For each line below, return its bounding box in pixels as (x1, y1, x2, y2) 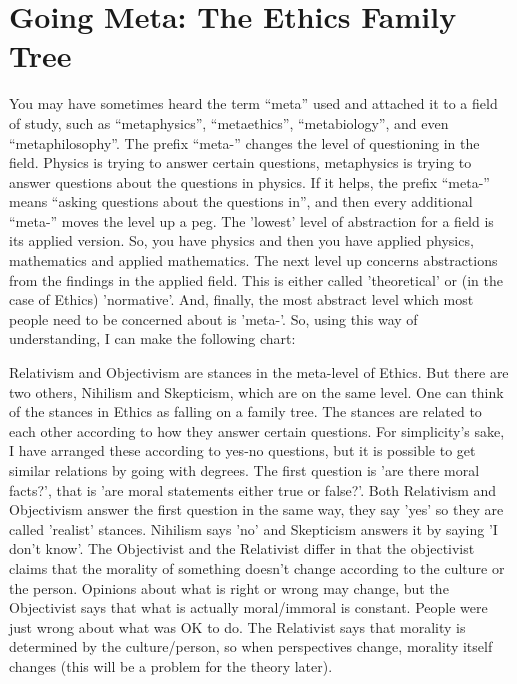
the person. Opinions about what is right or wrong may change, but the (9, 577, 449, 598)
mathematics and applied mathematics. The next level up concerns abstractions (9, 250, 498, 271)
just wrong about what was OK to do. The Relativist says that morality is (9, 616, 466, 637)
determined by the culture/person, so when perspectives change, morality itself (9, 636, 493, 657)
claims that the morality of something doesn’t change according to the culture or (9, 557, 505, 578)
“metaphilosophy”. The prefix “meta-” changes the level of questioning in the (9, 132, 480, 153)
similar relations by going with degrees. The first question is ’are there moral (9, 460, 480, 480)
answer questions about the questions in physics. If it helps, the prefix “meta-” (9, 171, 490, 192)
